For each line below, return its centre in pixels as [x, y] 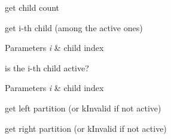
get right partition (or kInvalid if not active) [86, 128]
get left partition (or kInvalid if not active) [83, 108]
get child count [32, 7]
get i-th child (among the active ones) [74, 27]
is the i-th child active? [47, 67]
